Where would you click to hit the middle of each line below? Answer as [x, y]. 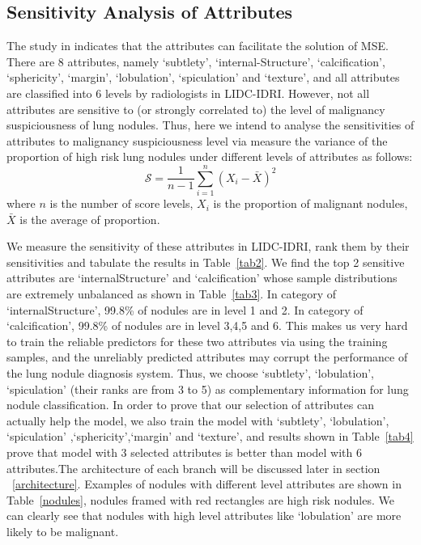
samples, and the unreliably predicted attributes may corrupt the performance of [207, 357]
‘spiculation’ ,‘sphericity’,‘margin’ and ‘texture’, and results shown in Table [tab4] [210, 436]
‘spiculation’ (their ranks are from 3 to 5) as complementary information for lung [208, 389]
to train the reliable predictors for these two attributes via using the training [197, 341]
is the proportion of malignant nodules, [310, 203]
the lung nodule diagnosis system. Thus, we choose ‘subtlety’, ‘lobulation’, [191, 373]
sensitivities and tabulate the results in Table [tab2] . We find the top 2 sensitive [206, 262]
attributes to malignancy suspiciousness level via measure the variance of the [197, 140]
